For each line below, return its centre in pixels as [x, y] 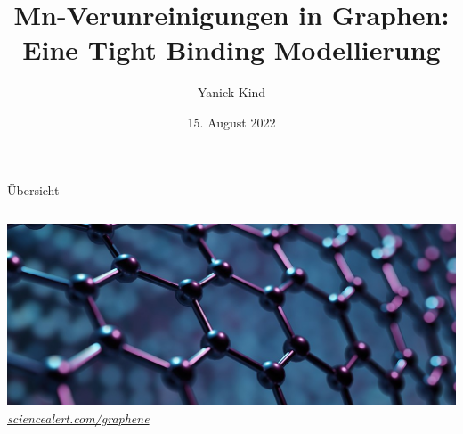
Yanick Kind [231, 92]
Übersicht [33, 189]
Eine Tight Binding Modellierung [231, 49]
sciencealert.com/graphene [78, 418]
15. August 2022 [231, 122]
